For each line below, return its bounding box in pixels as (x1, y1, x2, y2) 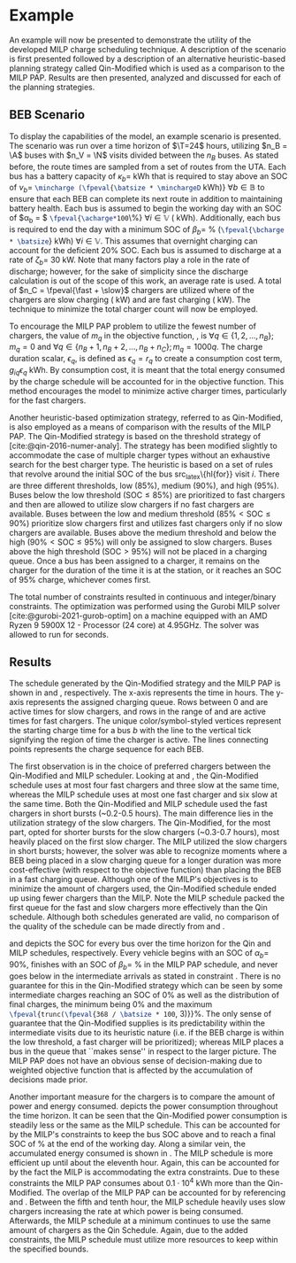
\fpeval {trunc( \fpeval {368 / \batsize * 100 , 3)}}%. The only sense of (9, 1008, 272, 1019)
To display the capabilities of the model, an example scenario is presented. (9, 130, 282, 142)
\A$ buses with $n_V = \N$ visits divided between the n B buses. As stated (9, 150, 279, 162)
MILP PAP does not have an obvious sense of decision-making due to (9, 1055, 262, 1065)
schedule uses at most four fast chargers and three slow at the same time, (9, 780, 280, 791)
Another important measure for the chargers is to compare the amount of (9, 1091, 276, 1102)
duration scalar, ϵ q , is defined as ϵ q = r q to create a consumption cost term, (9, 353, 283, 366)
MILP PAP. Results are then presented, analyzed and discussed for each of (9, 72, 281, 82)
